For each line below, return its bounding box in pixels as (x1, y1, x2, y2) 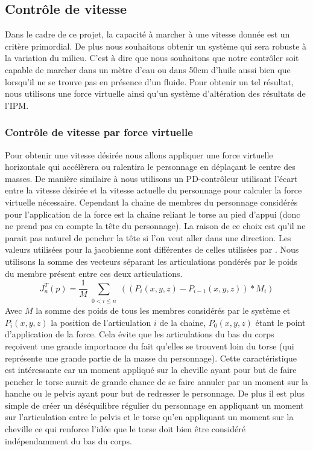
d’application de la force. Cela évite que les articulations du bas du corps (5, 328, 274, 340)
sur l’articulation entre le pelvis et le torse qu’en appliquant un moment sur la (5, 410, 294, 423)
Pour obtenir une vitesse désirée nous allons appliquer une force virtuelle (5, 148, 273, 161)
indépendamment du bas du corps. (5, 434, 132, 447)
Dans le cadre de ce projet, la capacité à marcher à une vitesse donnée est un (5, 28, 290, 41)
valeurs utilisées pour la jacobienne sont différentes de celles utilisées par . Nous (5, 243, 299, 256)
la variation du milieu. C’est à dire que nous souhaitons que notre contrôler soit (5, 51, 299, 64)
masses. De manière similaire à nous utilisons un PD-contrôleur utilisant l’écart (5, 172, 298, 184)
